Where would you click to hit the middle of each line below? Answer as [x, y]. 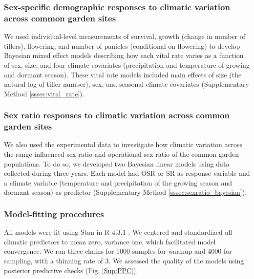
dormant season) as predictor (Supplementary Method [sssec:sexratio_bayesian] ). [126, 192]
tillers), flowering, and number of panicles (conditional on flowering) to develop [122, 46]
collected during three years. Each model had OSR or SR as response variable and [127, 173]
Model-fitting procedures [54, 214]
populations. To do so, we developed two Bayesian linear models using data [117, 163]
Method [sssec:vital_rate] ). [44, 93]
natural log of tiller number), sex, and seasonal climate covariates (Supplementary [127, 84]
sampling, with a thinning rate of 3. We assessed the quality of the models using [124, 260]
